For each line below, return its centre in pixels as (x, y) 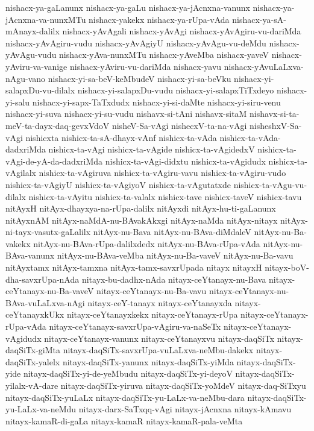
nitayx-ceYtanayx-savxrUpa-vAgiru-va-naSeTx (135, 326)
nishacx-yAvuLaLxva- (264, 66)
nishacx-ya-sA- (259, 19)
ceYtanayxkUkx (35, 314)
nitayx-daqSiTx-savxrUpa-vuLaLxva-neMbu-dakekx (158, 350)
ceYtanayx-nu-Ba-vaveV (50, 291)
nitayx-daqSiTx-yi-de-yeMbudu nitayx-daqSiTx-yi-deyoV (128, 373)
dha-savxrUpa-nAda (42, 279)
